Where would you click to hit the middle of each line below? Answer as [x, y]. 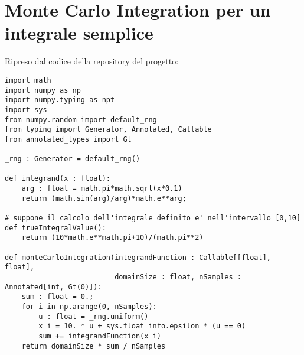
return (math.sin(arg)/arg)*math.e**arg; [104, 198]
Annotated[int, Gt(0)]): [53, 287]
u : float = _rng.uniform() [94, 316]
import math [28, 80]
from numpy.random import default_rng [81, 120]
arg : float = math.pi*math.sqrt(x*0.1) [102, 189]
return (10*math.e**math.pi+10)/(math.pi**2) [112, 238]
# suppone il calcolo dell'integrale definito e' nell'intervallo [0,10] [153, 218]
